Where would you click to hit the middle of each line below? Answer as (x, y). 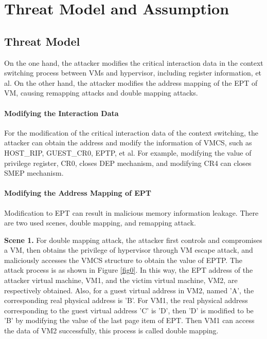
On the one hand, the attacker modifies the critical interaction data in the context (134, 62)
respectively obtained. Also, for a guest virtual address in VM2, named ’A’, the (129, 290)
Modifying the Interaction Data (61, 113)
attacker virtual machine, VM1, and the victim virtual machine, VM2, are (121, 280)
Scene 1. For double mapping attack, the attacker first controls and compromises (133, 240)
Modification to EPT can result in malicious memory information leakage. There (131, 212)
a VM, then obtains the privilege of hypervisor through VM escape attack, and (129, 250)
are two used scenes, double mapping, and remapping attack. (100, 223)
